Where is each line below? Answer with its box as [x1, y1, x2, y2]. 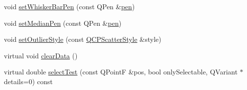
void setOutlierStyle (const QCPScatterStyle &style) [4, 34, 161, 44]
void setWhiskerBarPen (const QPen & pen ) [4, 1, 135, 11]
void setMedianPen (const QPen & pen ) [4, 18, 122, 28]
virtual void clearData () [4, 50, 78, 60]
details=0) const [4, 76, 53, 86]
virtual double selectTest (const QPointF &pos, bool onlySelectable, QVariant [4, 67, 238, 77]
